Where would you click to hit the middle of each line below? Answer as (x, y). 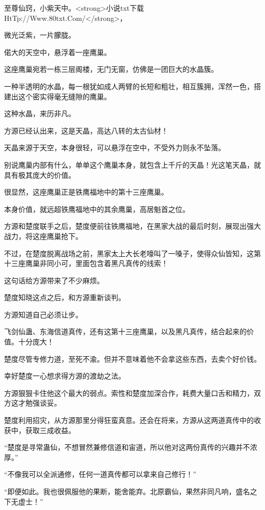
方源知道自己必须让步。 (43, 314)
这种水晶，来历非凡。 (40, 113)
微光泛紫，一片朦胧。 (40, 35)
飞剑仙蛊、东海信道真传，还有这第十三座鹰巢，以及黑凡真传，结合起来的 (125, 331)
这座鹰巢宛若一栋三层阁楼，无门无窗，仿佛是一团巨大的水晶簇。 (111, 69)
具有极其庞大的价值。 (40, 175)
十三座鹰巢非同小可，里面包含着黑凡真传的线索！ (86, 263)
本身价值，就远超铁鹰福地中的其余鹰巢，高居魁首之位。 (97, 209)
